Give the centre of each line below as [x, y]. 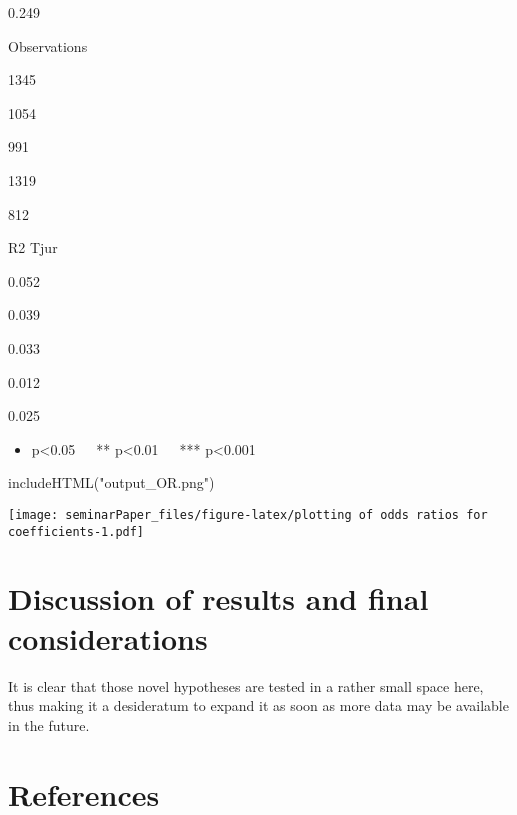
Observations [48, 45]
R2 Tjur [33, 247]
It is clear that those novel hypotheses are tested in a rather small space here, [246, 685]
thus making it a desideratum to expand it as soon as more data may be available [258, 705]
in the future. [49, 724]
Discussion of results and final [218, 598]
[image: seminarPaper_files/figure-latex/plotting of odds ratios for [248, 514]
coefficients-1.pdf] [76, 531]
